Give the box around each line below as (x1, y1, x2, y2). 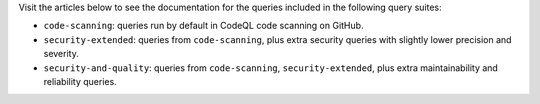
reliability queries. (43, 75, 117, 87)
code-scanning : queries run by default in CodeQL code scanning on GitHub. (43, 20, 364, 32)
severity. (43, 48, 79, 60)
